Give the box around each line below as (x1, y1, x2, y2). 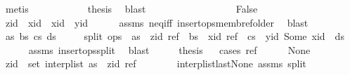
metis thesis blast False (5, 1, 258, 15)
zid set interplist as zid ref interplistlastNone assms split (5, 56, 306, 71)
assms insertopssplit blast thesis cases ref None (28, 42, 311, 57)
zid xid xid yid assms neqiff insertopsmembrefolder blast (5, 15, 309, 29)
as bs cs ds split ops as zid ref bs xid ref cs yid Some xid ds (5, 29, 344, 43)
